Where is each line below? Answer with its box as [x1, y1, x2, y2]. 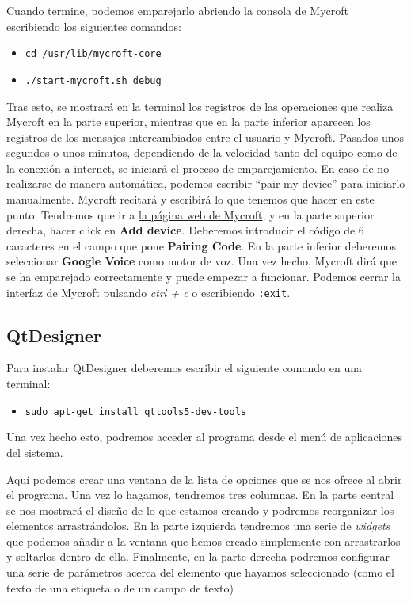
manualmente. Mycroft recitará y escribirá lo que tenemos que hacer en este [6, 191, 375, 208]
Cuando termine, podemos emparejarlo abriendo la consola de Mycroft [6, 2, 349, 18]
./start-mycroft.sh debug [25, 74, 162, 86]
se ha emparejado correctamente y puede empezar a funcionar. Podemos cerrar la [6, 269, 401, 285]
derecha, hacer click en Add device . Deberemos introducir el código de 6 [6, 222, 364, 238]
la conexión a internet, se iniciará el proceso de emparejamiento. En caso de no [6, 159, 390, 176]
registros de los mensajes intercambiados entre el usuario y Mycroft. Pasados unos [6, 128, 405, 145]
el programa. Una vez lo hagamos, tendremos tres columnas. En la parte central [6, 486, 394, 503]
